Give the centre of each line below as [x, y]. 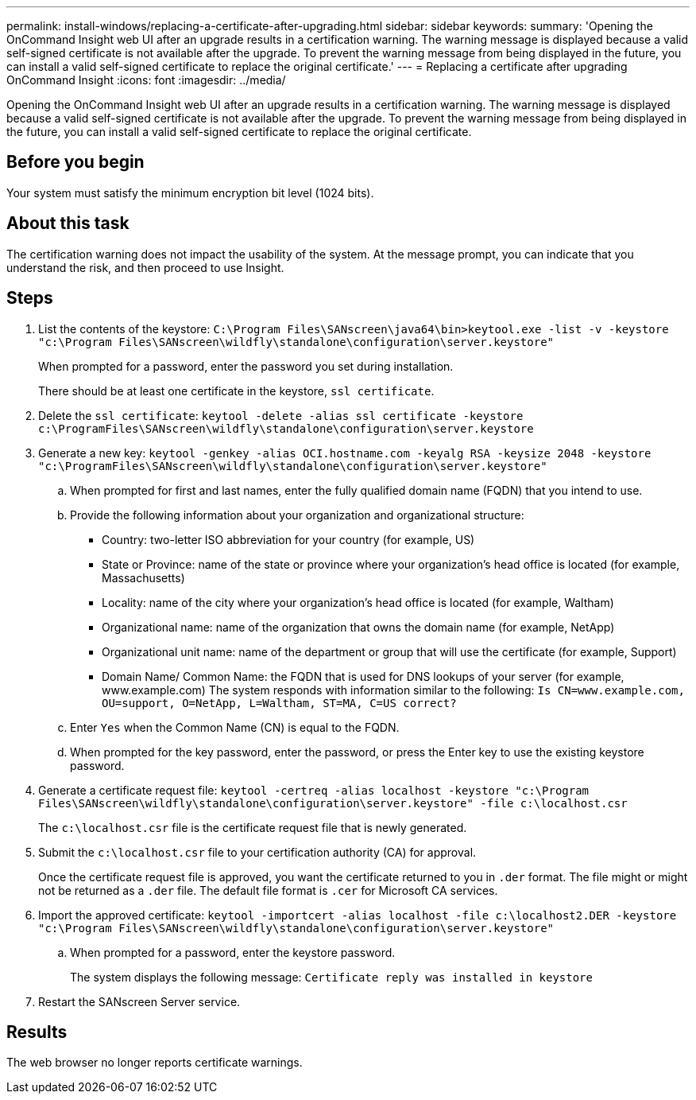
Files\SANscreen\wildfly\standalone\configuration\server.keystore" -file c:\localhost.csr [333, 803]
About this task [68, 223]
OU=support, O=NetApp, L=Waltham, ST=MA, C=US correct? [279, 703]
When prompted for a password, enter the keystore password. [233, 952]
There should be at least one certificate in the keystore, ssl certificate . [236, 391]
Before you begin [75, 162]
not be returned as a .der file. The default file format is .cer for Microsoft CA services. [268, 890]
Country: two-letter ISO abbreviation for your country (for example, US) [288, 539]
